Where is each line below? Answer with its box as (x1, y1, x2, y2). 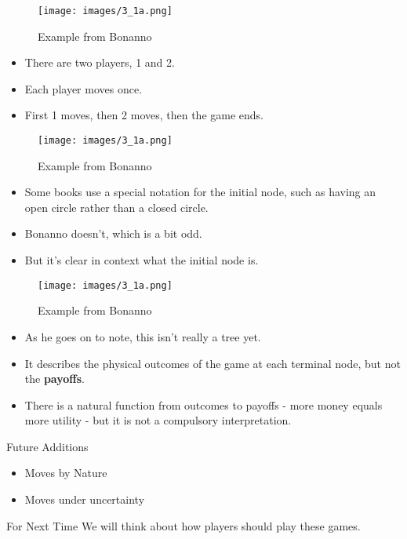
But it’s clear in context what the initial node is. (24, 252, 259, 268)
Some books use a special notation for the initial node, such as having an (24, 184, 376, 200)
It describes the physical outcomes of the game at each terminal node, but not (24, 355, 401, 371)
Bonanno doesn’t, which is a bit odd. (24, 225, 202, 242)
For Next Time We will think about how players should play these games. (6, 517, 361, 534)
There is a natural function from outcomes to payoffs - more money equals (24, 396, 383, 413)
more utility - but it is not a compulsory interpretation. (24, 412, 292, 428)
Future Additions (6, 438, 89, 454)
